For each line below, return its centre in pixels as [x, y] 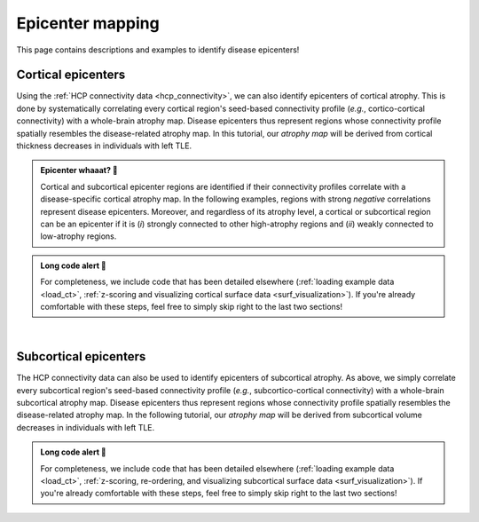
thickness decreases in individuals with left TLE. [104, 146]
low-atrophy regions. [79, 236]
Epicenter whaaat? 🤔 [79, 170]
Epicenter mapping [88, 23]
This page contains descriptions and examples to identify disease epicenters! [158, 50]
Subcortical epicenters [81, 356]
